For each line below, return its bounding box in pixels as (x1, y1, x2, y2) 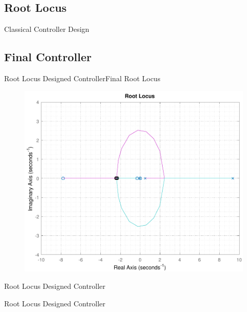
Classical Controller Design (4, 24, 90, 34)
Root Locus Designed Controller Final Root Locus (4, 73, 161, 83)
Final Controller (4, 49, 92, 65)
